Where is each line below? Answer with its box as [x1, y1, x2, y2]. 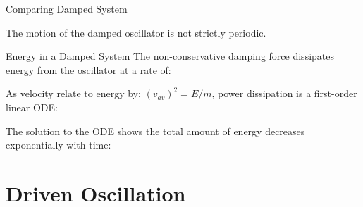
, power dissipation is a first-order [211, 86, 357, 101]
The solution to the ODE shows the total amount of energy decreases [6, 123, 305, 138]
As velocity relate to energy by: [6, 86, 141, 101]
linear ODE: [6, 99, 58, 114]
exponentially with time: [6, 137, 111, 152]
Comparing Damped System [6, 1, 128, 15]
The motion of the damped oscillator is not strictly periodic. [6, 25, 266, 39]
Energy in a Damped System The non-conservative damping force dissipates [6, 49, 334, 63]
